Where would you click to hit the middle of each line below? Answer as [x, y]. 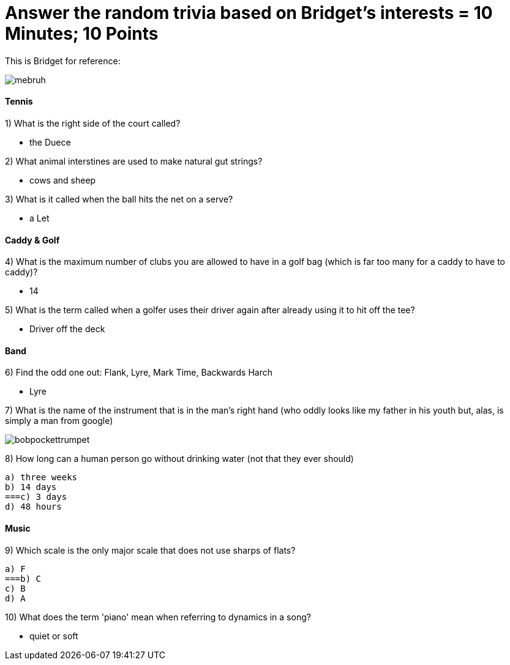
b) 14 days [31, 487]
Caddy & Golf [32, 240]
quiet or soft [54, 636]
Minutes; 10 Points [82, 34]
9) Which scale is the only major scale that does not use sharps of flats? [150, 550]
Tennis [19, 102]
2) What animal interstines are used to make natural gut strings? [134, 161]
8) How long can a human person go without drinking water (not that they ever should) [179, 459]
